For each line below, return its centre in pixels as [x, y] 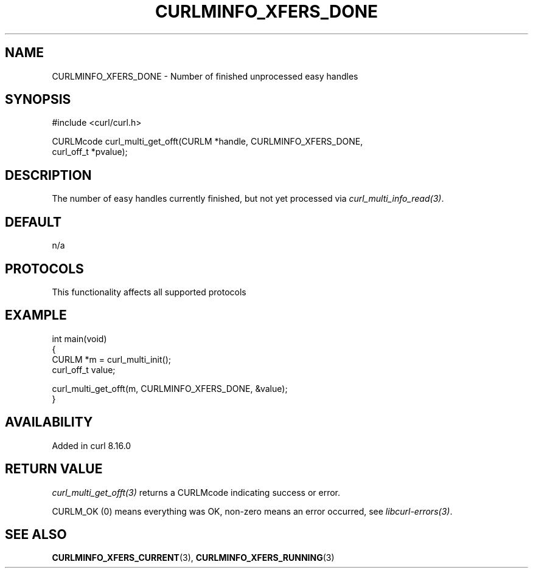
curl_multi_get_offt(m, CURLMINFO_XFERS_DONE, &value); [170, 388]
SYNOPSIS [38, 100]
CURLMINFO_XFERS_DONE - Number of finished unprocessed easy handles [205, 76]
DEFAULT [33, 222]
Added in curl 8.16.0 [92, 445]
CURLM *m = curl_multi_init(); [112, 359]
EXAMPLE [36, 315]
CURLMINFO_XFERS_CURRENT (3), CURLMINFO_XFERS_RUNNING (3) [193, 558]
